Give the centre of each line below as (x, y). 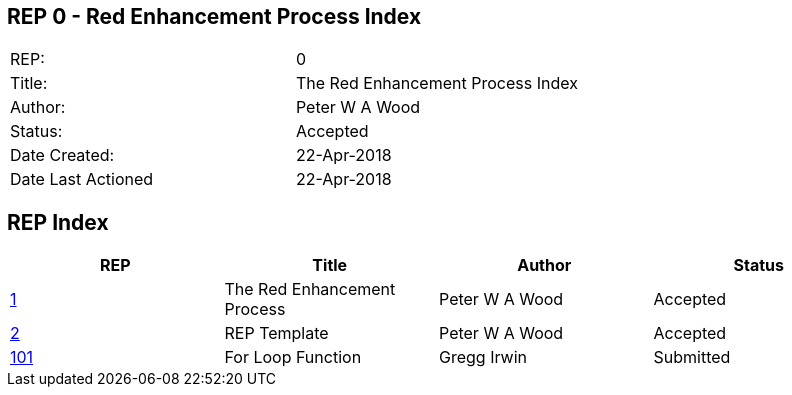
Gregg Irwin (483, 357)
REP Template (276, 333)
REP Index (58, 222)
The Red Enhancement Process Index (436, 83)
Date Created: (62, 155)
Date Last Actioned (82, 179)
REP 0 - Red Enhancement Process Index (214, 16)
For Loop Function (293, 357)
